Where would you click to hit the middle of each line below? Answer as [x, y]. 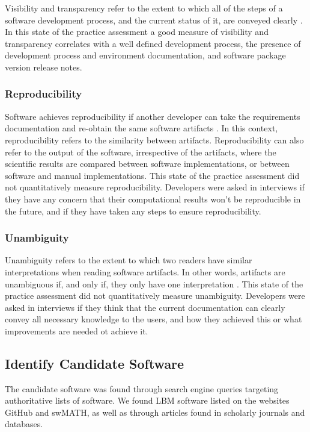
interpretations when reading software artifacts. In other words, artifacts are [145, 271]
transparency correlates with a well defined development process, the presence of [153, 43]
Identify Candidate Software [95, 363]
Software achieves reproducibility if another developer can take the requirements [153, 116]
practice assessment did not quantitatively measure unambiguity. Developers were [155, 296]
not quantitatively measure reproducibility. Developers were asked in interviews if [155, 187]
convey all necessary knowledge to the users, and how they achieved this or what [153, 319]
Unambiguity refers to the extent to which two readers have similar [129, 260]
